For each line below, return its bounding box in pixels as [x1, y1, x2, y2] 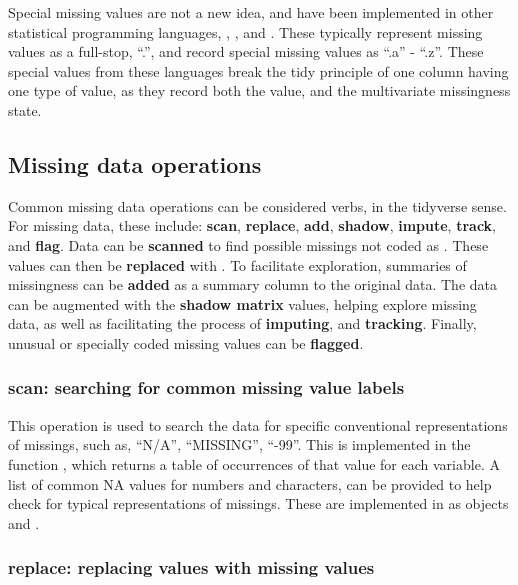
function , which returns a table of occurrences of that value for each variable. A [8, 453, 500, 474]
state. [8, 99, 42, 120]
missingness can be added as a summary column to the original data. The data [8, 274, 497, 295]
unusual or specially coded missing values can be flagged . [8, 332, 364, 353]
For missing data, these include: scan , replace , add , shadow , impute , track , [8, 215, 496, 236]
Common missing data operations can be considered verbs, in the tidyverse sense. [8, 195, 507, 216]
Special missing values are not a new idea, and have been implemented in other [8, 2, 494, 22]
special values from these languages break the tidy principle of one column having [8, 60, 509, 81]
